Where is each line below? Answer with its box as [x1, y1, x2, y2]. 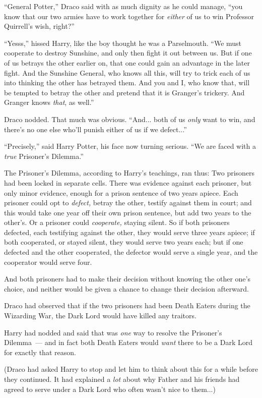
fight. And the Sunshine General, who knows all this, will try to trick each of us [4, 67, 250, 78]
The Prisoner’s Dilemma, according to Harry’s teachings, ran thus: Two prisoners [4, 167, 255, 178]
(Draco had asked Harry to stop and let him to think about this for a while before [4, 364, 258, 374]
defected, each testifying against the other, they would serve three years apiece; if [4, 226, 255, 237]
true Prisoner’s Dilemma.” [4, 150, 84, 161]
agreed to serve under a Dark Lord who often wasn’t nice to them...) [4, 383, 216, 394]
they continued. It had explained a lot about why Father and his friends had [4, 374, 240, 384]
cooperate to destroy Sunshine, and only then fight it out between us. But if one [4, 47, 252, 58]
